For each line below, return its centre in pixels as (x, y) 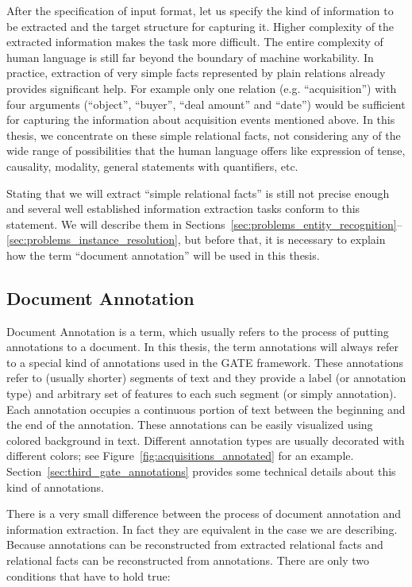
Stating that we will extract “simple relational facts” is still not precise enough (198, 193)
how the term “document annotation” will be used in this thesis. (163, 255)
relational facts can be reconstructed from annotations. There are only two (188, 560)
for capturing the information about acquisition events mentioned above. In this (201, 120)
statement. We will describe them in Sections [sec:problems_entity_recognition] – (204, 224)
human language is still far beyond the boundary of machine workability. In (190, 57)
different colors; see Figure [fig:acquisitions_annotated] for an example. (180, 456)
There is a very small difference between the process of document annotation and (204, 514)
